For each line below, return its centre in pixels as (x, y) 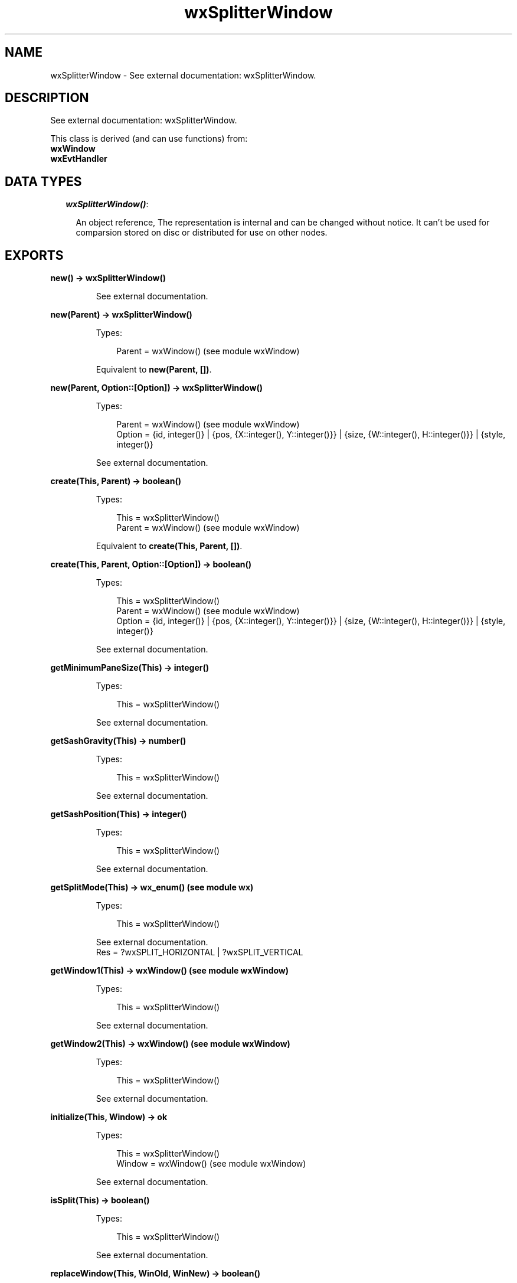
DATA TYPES (43, 181)
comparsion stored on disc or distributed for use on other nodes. (202, 233)
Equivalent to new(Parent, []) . (154, 370)
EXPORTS (34, 255)
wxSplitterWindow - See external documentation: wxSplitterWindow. (183, 75)
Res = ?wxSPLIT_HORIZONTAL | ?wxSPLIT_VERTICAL (199, 952)
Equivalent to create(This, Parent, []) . (169, 546)
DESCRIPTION (47, 98)
